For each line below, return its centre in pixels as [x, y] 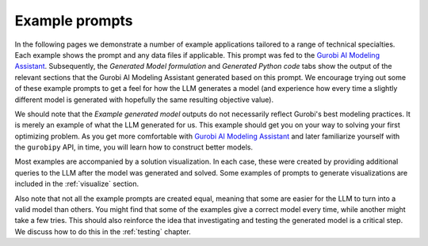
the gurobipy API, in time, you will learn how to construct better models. [134, 147]
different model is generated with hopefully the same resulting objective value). [144, 100]
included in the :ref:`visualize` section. [77, 184]
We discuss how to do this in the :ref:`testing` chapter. [103, 231]
